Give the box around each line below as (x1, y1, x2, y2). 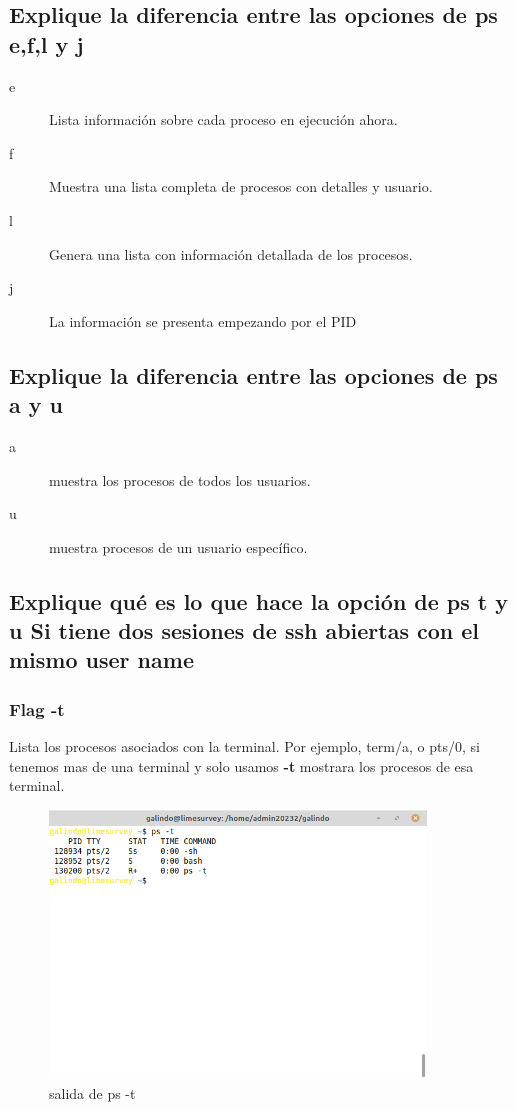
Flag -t (9, 696, 65, 721)
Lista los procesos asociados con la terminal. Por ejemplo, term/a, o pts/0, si (9, 736, 480, 757)
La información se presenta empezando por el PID (49, 310, 357, 331)
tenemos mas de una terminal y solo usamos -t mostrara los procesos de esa (9, 755, 474, 776)
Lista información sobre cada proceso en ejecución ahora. (49, 109, 398, 130)
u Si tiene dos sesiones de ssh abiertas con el (9, 615, 480, 646)
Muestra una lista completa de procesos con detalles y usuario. (49, 176, 433, 197)
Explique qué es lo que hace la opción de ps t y (9, 585, 509, 616)
